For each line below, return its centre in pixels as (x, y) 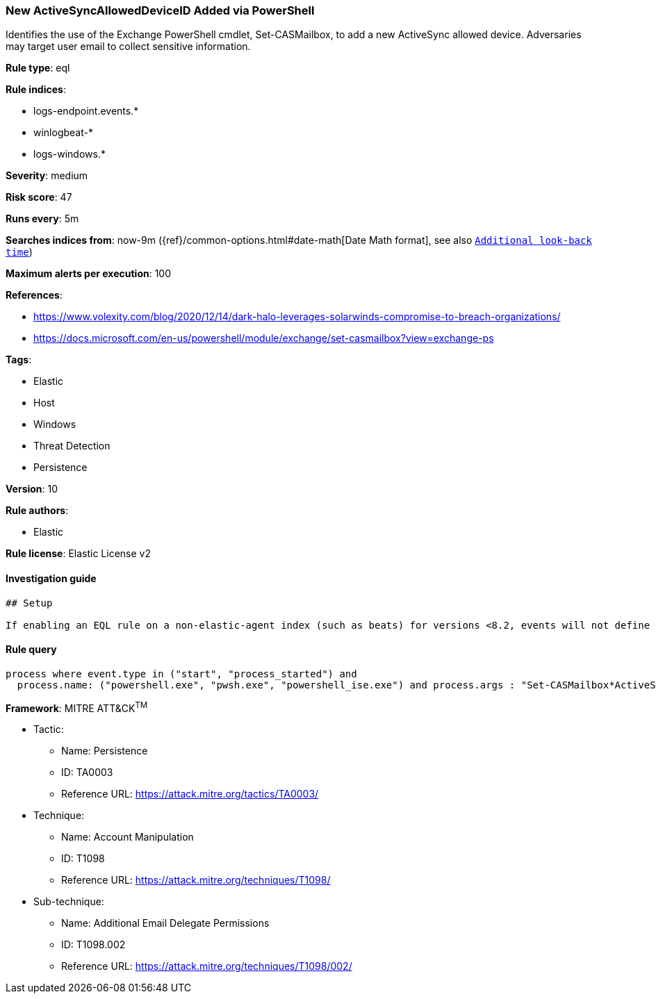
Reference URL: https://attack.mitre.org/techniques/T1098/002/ (207, 966)
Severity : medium (47, 176)
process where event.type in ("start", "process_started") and (181, 674)
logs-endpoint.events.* (86, 111)
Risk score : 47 (39, 197)
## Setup (29, 603)
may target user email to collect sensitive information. (128, 47)
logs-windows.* (69, 154)
